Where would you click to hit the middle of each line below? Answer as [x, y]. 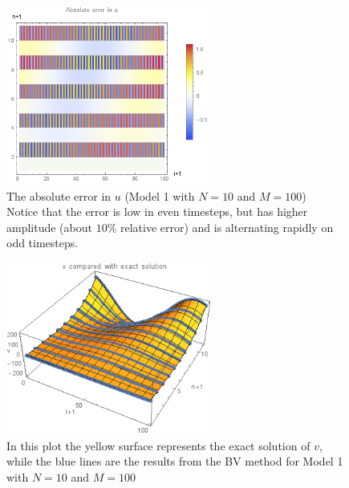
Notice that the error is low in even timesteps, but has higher [157, 211]
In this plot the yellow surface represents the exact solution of [158, 445]
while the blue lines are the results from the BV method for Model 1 [175, 461]
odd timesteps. [43, 243]
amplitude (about [49, 227]
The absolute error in [59, 195]
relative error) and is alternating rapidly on [227, 227]
